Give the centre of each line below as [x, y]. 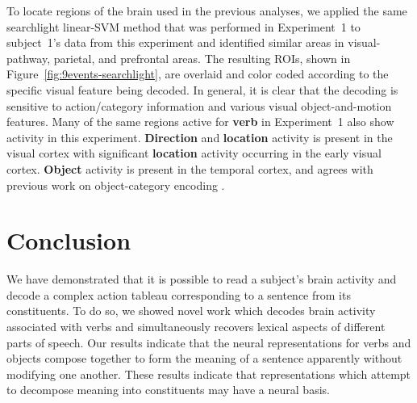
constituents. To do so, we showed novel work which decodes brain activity [191, 311]
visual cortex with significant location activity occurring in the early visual [194, 153]
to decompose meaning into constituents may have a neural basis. [168, 390]
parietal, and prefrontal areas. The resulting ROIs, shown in [202, 58]
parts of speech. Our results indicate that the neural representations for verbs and [209, 342]
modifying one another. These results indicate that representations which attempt [209, 374]
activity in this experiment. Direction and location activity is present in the [200, 137]
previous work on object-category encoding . [116, 185]
